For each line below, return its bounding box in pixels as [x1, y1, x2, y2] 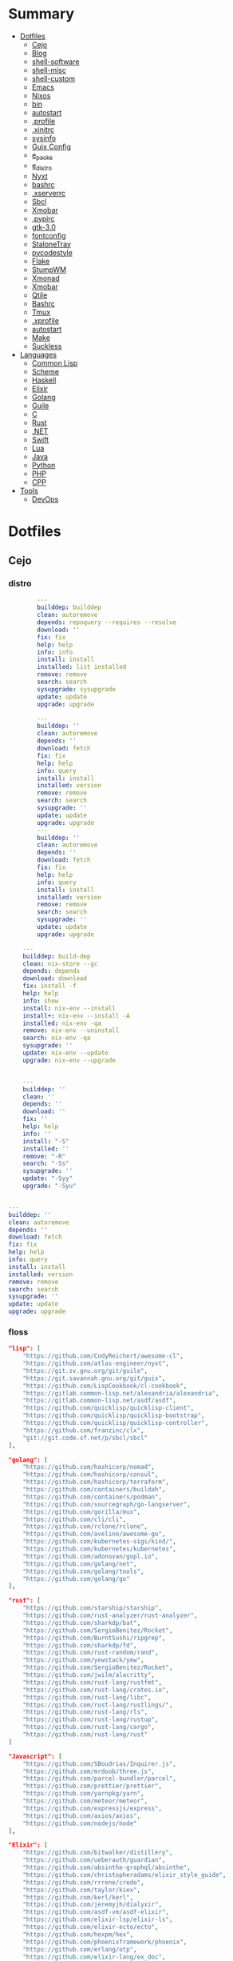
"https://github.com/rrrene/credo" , [22, 1878, 145, 1887]
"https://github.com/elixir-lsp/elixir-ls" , [22, 1915, 173, 1924]
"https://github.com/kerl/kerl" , [22, 1893, 134, 1901]
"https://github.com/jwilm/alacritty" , [22, 1671, 156, 1679]
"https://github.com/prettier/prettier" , [22, 1782, 162, 1791]
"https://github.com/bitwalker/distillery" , [22, 1849, 173, 1857]
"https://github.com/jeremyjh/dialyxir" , [22, 1901, 162, 1909]
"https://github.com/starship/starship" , [22, 1604, 162, 1612]
